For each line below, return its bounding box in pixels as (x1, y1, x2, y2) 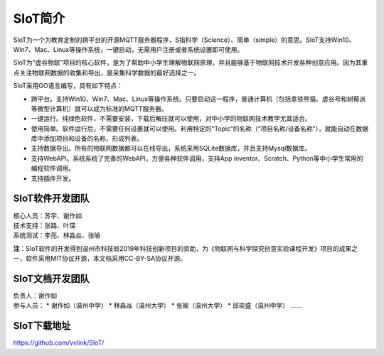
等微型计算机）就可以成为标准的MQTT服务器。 (31, 104, 169, 113)
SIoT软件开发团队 (13, 193, 90, 205)
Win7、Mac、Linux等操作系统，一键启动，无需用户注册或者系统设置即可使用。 (13, 45, 244, 53)
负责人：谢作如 (13, 291, 57, 300)
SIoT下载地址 (13, 320, 71, 332)
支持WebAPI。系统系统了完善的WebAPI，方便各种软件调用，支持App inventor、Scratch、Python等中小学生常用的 (31, 153, 364, 163)
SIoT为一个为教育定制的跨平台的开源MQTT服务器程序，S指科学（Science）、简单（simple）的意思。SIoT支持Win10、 (13, 36, 356, 44)
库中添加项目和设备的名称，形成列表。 (31, 134, 144, 143)
